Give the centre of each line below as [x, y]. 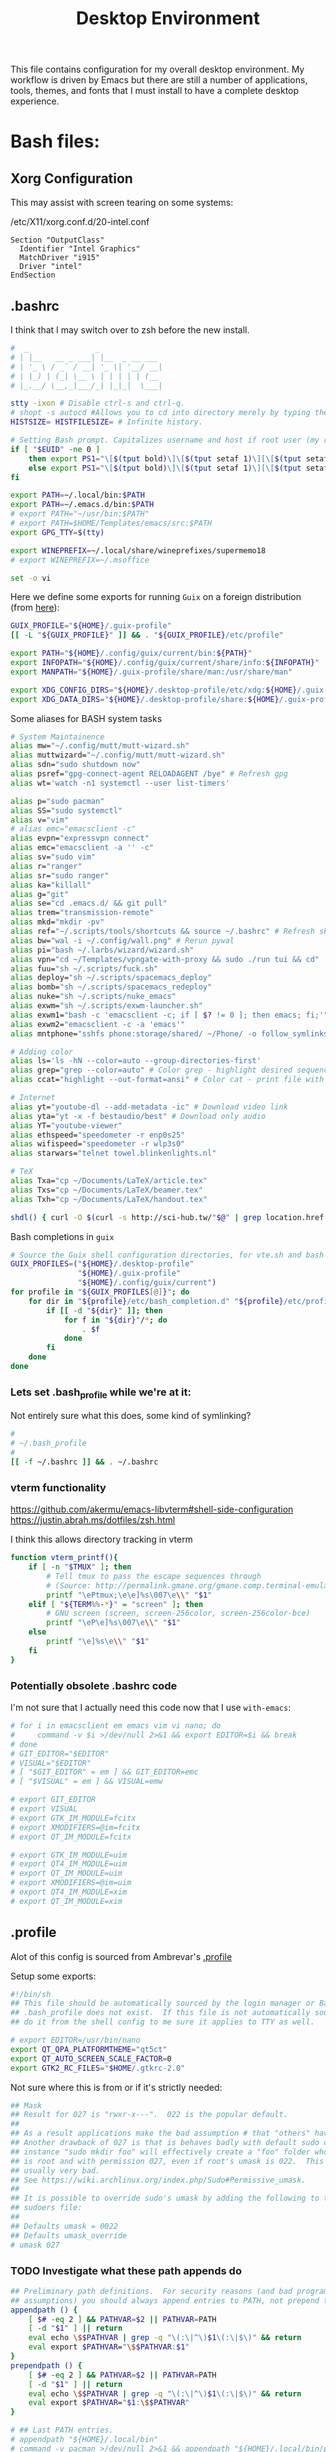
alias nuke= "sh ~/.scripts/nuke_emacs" [93, 997]
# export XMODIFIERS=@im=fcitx [75, 1827]
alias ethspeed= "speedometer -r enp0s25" [98, 1135]
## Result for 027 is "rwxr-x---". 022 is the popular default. [149, 2115]
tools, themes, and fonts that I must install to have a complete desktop [155, 91]
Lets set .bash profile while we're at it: [101, 1393]
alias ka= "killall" [51, 885]
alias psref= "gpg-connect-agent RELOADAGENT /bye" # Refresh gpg [149, 774]
